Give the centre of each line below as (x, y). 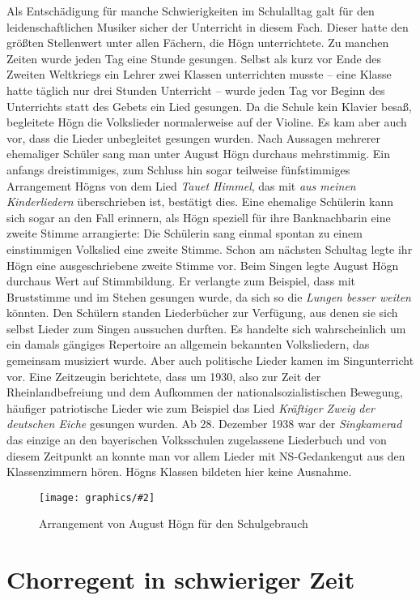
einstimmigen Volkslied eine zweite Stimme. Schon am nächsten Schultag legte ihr (210, 249)
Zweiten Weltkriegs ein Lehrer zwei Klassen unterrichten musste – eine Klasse (199, 74)
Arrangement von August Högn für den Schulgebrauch (174, 523)
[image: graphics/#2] (97, 497)
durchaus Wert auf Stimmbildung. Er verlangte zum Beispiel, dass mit (181, 281)
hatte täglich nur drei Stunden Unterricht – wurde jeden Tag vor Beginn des (196, 90)
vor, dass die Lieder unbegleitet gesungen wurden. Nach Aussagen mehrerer (194, 137)
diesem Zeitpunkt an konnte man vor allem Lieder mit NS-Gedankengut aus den (206, 455)
